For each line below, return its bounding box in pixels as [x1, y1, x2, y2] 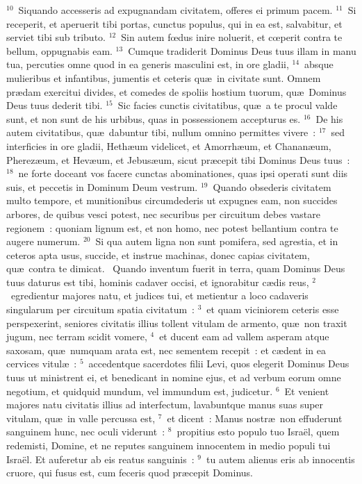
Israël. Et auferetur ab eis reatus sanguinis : [6, 451, 195, 466]
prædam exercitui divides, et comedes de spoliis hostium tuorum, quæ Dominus [6, 84, 347, 99]
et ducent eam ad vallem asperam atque [159, 329, 329, 344]
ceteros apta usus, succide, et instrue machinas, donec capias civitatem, [6, 247, 310, 262]
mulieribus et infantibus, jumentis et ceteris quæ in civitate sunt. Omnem [6, 70, 321, 85]
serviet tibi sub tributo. [6, 30, 106, 44]
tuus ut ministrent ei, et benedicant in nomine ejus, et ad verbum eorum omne [6, 370, 341, 385]
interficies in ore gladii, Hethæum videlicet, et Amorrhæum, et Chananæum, [6, 138, 331, 153]
